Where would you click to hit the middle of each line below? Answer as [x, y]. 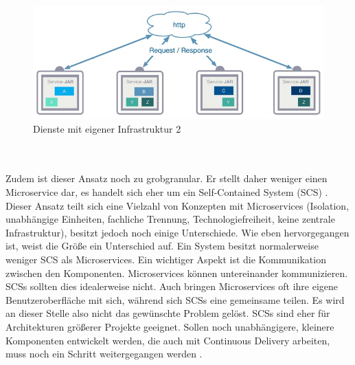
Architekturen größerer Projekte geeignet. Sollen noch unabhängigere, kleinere [170, 326]
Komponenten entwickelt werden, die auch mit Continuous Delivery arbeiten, [168, 340]
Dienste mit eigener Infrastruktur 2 [107, 128]
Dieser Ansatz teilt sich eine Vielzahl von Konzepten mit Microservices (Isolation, [177, 205]
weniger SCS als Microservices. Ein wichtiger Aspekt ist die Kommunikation [166, 259]
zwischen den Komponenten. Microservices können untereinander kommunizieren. [177, 273]
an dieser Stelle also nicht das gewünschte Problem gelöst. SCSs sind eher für [168, 313]
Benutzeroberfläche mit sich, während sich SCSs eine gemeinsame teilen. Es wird [175, 299]
